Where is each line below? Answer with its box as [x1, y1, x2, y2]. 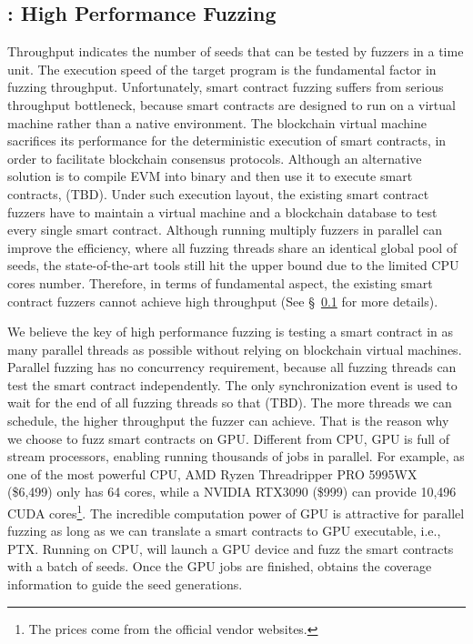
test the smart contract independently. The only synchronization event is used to [7, 375, 458, 394]
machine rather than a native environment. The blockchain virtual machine [7, 113, 428, 132]
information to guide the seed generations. [7, 575, 243, 594]
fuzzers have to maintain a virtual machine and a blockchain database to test [7, 202, 438, 221]
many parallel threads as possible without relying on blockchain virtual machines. [7, 339, 462, 358]
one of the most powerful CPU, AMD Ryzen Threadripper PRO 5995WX [7, 464, 418, 483]
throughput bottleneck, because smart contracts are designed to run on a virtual [7, 95, 456, 114]
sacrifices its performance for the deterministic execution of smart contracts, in [7, 131, 447, 150]
